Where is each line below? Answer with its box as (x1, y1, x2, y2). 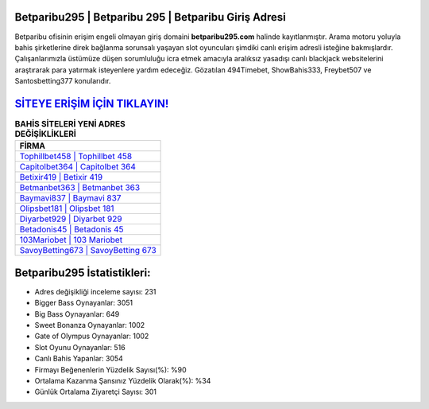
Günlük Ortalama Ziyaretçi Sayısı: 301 (34, 387, 157, 397)
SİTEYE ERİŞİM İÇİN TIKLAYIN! (14, 96, 169, 111)
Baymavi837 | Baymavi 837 (19, 193, 122, 204)
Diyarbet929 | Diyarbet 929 (19, 213, 122, 224)
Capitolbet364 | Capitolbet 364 (19, 162, 137, 173)
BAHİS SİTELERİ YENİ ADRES (14, 119, 126, 130)
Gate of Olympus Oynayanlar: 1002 (34, 331, 149, 341)
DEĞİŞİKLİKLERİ (14, 128, 77, 139)
